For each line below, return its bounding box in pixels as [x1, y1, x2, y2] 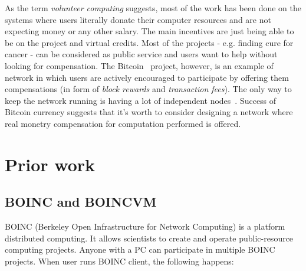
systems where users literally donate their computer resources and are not [5, 13, 271, 25]
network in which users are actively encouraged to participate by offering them [5, 71, 289, 83]
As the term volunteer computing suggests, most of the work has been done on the [5, 2, 301, 14]
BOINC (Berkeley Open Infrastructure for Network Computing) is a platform [5, 220, 285, 233]
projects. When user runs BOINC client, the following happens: [5, 254, 234, 267]
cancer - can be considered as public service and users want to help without [5, 48, 278, 60]
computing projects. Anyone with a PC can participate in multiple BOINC [5, 243, 275, 256]
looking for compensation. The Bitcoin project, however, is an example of [5, 59, 274, 71]
